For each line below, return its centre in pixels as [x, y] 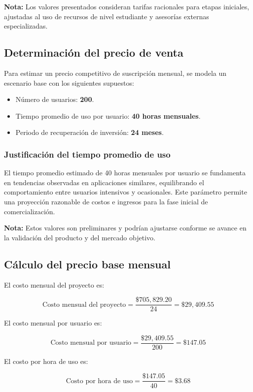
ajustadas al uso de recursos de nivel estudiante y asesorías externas [107, 16]
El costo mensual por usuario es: [53, 323]
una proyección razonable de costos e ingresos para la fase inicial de [106, 201]
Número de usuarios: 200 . [55, 99]
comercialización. [30, 211]
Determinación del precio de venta [94, 52]
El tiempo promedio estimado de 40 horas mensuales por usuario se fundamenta [125, 173]
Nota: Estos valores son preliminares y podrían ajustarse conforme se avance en [125, 228]
